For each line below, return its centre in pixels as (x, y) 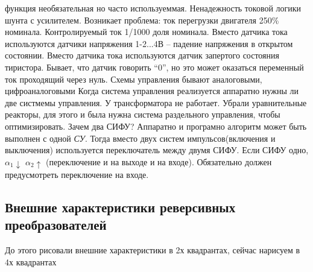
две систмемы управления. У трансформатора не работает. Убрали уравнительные (156, 102)
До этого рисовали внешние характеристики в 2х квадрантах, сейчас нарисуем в (153, 249)
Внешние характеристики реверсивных (120, 207)
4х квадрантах (31, 261)
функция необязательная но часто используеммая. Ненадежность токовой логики (153, 8)
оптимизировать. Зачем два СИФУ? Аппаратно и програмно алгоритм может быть (156, 126)
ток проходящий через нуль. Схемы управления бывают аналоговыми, (134, 79)
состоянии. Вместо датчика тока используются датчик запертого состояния (142, 55)
